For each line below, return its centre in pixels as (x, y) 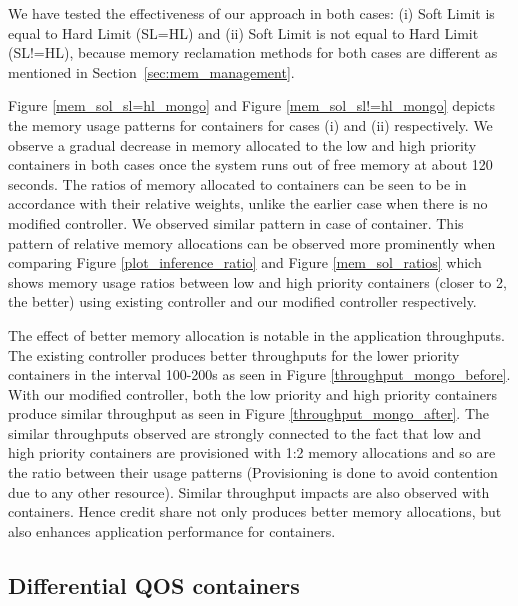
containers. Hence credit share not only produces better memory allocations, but (255, 511)
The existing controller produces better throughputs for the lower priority (234, 354)
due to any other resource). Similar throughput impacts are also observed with (249, 491)
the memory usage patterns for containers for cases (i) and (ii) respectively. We (250, 124)
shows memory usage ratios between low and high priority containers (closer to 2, (257, 281)
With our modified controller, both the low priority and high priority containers (252, 393)
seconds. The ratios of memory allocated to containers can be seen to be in (237, 183)
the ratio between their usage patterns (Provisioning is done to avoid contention (253, 472)
